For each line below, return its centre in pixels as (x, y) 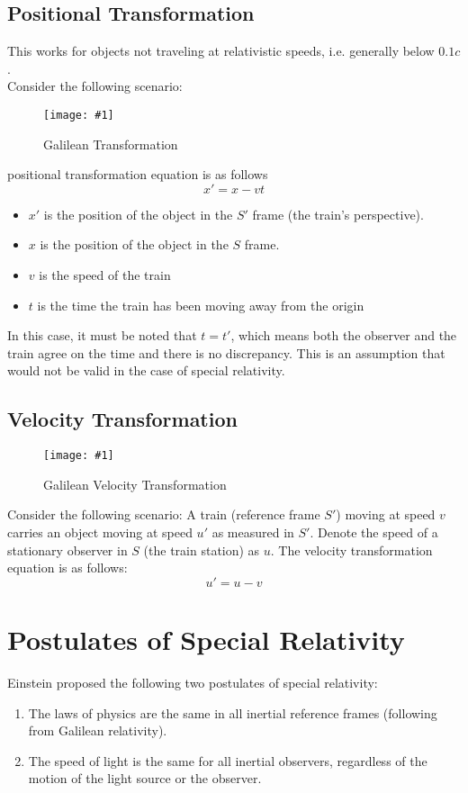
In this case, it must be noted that (102, 335)
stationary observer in (67, 550)
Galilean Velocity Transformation (135, 484)
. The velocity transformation (351, 550)
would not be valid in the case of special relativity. (146, 370)
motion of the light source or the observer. (145, 778)
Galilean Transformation (111, 144)
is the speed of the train (105, 275)
